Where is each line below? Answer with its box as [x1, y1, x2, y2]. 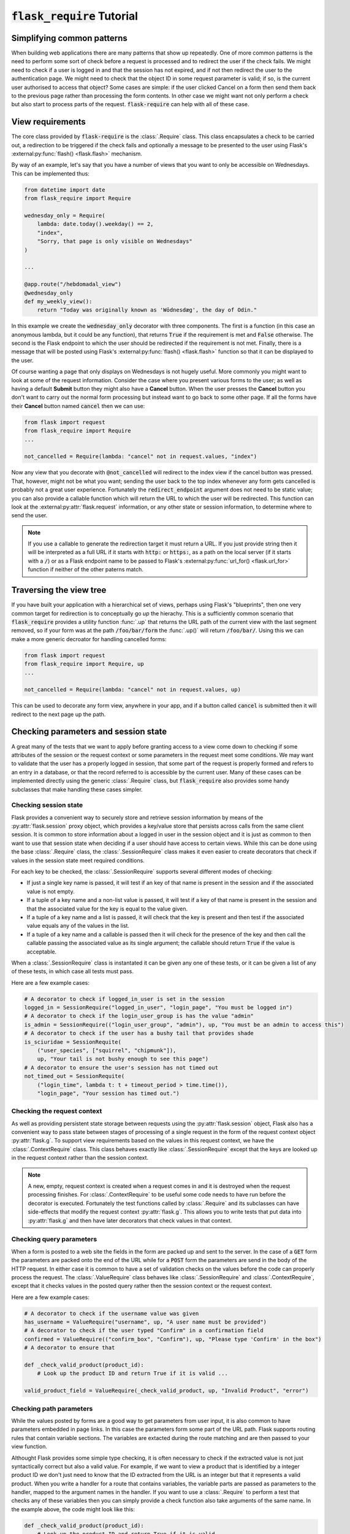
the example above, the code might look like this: [11, 1505, 135, 1513]
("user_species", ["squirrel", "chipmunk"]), [37, 1047, 177, 1054]
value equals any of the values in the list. [26, 922, 130, 930]
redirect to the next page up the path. [11, 711, 106, 718]
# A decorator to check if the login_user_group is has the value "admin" [24, 1012, 254, 1020]
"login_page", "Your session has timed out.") [37, 1090, 180, 1097]
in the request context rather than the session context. [11, 1154, 149, 1162]
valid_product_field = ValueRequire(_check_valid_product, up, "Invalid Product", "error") [24, 1387, 309, 1394]
